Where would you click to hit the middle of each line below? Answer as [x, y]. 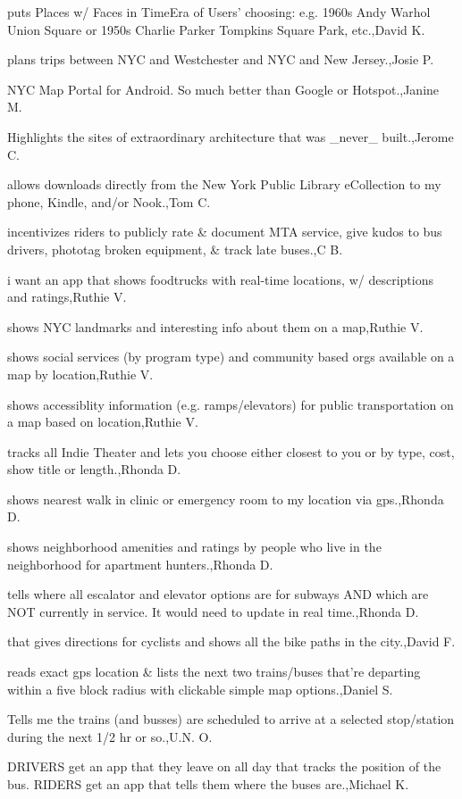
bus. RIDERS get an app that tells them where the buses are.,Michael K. [208, 784]
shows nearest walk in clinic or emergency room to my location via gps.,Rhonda [226, 499]
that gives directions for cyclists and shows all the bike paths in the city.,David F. [231, 641]
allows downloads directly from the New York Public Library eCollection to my [224, 184]
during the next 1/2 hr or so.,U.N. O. [110, 736]
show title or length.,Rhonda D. [94, 469]
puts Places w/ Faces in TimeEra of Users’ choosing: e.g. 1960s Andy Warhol [219, 12]
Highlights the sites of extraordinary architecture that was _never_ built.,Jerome [231, 136]
